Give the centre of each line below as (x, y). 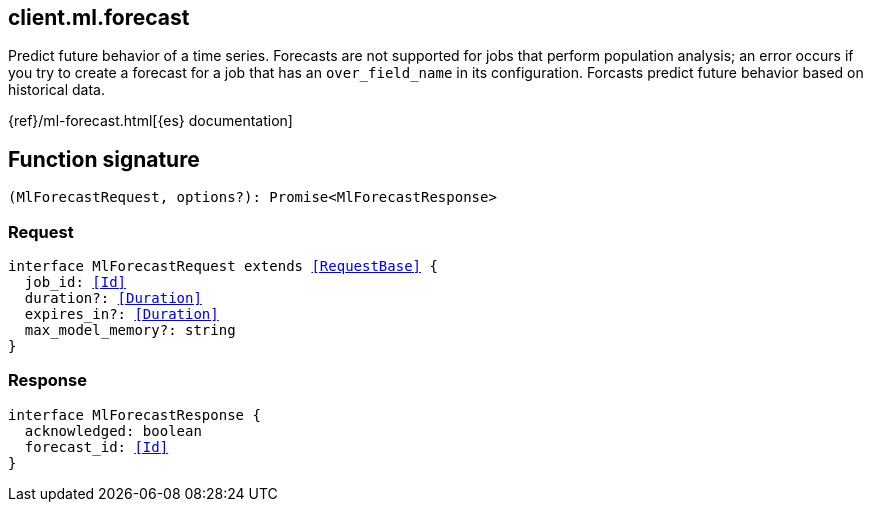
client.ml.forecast (99, 17)
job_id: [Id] (75, 282)
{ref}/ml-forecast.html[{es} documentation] (150, 121)
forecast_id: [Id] (96, 446)
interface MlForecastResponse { (134, 414)
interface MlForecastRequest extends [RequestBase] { (223, 266)
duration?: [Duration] (113, 298)
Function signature (104, 159)
